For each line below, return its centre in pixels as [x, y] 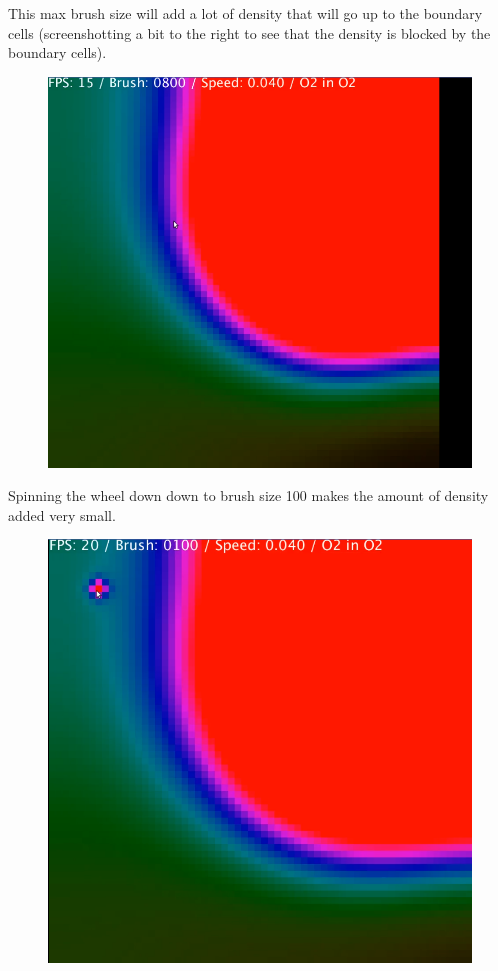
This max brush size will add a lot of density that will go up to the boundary [245, 13]
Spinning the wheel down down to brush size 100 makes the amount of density [248, 495]
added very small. [62, 514]
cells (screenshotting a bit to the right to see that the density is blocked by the [249, 32]
